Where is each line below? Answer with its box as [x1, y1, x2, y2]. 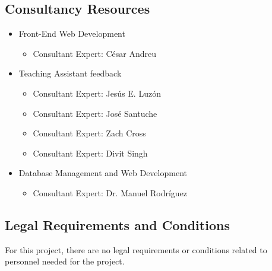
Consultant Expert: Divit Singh [33, 146, 148, 159]
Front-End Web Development [18, 27, 125, 40]
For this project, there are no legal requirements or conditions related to [5, 243, 267, 256]
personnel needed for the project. [5, 255, 125, 267]
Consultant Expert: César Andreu [33, 47, 156, 59]
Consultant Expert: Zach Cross [33, 127, 146, 139]
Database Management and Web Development [18, 167, 187, 179]
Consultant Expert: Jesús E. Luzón [33, 87, 161, 99]
